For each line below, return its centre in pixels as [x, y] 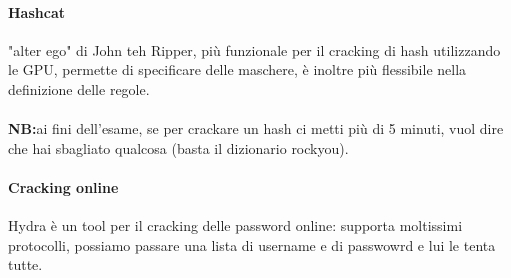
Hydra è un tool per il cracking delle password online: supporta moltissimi [235, 225]
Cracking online [63, 186]
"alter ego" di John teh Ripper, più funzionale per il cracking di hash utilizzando [254, 49]
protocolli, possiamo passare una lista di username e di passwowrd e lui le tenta [252, 244]
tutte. [25, 264]
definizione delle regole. [79, 88]
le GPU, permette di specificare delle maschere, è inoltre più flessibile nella [237, 69]
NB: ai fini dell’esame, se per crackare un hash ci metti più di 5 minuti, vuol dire [256, 128]
